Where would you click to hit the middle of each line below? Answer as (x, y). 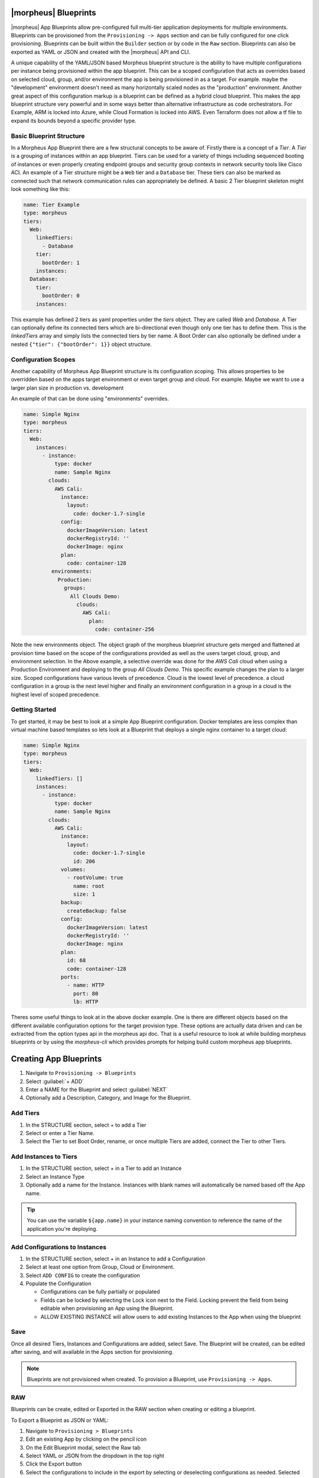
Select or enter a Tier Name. (60, 1133)
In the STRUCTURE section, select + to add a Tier (86, 1125)
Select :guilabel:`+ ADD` (55, 1081)
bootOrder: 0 (61, 296)
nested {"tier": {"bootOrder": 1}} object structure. (81, 344)
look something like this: (40, 189)
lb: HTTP (86, 1002)
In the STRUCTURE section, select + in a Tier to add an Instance (104, 1168)
